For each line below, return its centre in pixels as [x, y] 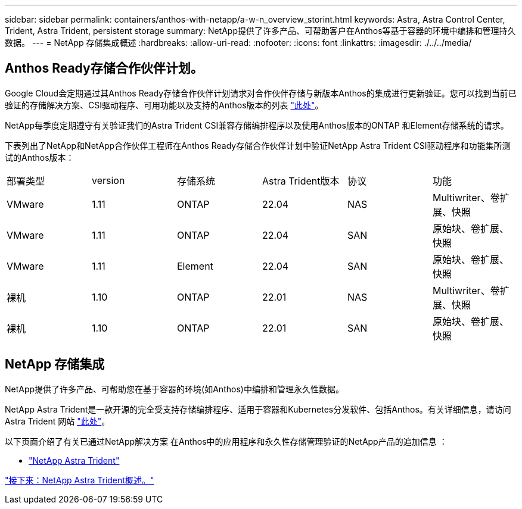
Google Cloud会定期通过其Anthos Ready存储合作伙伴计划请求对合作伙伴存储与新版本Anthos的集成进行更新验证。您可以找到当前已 [261, 93]
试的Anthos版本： [40, 157]
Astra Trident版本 [301, 181]
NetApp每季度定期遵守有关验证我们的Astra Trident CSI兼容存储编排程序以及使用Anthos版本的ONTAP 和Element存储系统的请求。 [257, 125]
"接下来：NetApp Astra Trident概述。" [80, 480]
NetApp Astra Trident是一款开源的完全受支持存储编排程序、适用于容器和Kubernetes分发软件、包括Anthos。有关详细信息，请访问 [258, 409]
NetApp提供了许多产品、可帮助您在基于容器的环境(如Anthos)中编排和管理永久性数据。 [174, 389]
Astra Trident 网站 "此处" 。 [58, 421]
